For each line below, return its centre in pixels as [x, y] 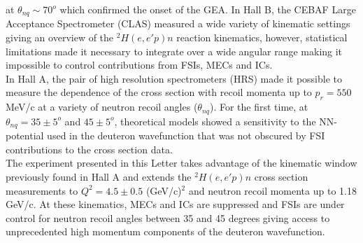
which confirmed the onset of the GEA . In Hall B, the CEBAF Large [208, 9]
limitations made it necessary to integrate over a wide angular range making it [174, 51]
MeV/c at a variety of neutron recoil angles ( [102, 107]
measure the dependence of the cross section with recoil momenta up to [159, 92]
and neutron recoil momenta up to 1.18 [272, 190]
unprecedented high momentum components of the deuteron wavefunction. [165, 231]
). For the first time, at [259, 107]
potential [25, 136]
